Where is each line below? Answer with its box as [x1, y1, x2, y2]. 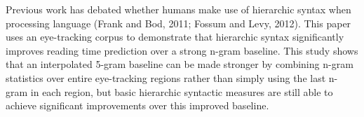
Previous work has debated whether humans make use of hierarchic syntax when [6, 2, 351, 16]
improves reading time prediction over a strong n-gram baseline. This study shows [6, 43, 358, 57]
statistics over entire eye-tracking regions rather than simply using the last [6, 70, 326, 85]
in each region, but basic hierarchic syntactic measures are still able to [30, 84, 333, 99]
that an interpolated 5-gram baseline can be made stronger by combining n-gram [6, 57, 353, 71]
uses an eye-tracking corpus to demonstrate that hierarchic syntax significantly [6, 29, 344, 44]
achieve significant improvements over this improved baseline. [6, 98, 269, 113]
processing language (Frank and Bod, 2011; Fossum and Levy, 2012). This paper [6, 15, 351, 30]
